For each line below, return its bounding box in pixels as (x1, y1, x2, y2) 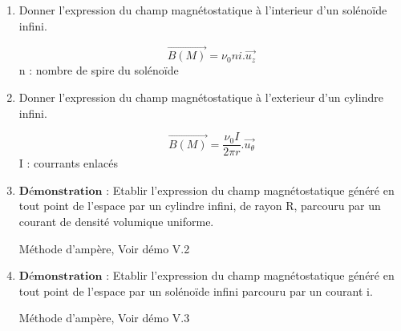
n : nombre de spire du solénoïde (18, 62, 179, 79)
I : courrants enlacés (18, 155, 118, 172)
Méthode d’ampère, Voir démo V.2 (18, 240, 190, 256)
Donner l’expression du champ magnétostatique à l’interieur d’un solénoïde (18, 2, 387, 18)
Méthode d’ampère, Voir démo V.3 (18, 309, 190, 326)
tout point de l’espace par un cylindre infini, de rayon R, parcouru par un (18, 197, 381, 214)
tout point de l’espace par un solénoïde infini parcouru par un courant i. (18, 282, 373, 299)
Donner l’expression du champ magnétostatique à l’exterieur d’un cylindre (18, 89, 383, 105)
